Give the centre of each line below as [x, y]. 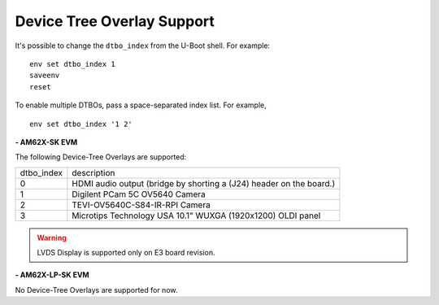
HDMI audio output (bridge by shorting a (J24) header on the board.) [204, 183]
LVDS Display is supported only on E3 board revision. [126, 253]
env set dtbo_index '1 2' [81, 124]
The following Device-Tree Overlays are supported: [101, 157]
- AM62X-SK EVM [46, 142]
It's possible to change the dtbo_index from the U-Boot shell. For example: [143, 46]
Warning [52, 237]
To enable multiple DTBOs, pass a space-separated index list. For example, [141, 105]
